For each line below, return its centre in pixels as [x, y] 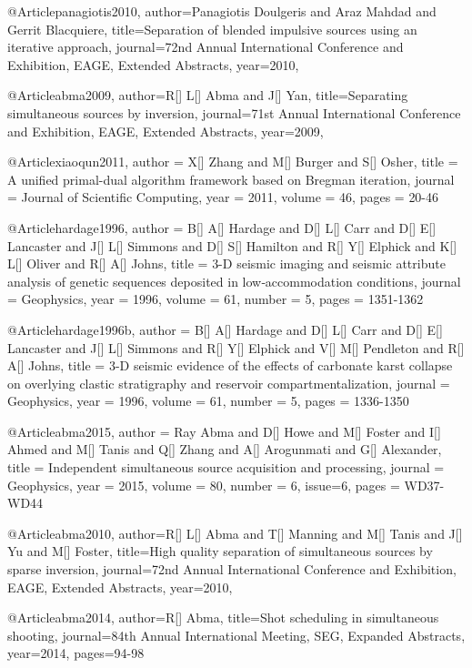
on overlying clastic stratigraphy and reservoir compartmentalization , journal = [229, 383]
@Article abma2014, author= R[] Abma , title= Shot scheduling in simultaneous [223, 617]
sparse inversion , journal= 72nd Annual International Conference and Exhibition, [232, 569]
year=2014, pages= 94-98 [76, 653]
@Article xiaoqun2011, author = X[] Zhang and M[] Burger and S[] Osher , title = [233, 162]
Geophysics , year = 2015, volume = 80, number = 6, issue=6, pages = [204, 485]
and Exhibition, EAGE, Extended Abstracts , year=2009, [166, 131]
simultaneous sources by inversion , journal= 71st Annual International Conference [234, 112]
